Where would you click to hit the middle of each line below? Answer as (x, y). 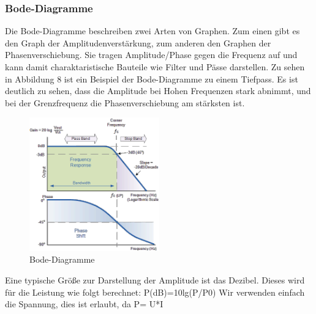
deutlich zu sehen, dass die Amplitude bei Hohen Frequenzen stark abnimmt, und (158, 91)
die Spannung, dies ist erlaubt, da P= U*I (84, 304)
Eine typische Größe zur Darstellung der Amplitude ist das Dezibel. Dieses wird (155, 280)
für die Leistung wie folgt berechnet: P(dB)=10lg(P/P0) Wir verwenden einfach (155, 292)
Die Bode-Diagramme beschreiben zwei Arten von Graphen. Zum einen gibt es (152, 31)
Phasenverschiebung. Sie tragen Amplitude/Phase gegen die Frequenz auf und (151, 55)
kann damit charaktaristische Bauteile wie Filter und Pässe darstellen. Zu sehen (155, 67)
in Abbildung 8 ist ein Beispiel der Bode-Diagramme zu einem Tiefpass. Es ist (152, 78)
